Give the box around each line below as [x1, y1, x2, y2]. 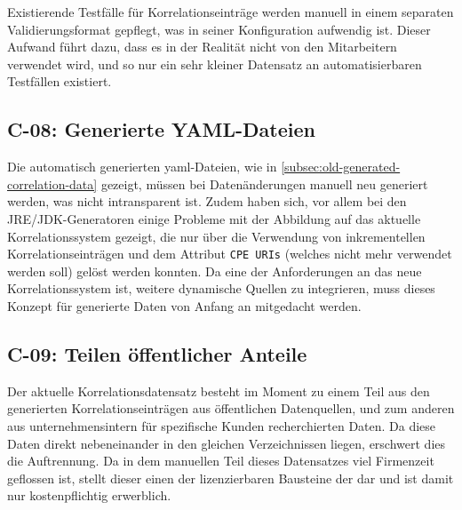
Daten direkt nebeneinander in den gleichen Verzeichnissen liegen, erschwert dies [7, 434, 446, 452]
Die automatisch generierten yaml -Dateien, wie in [7, 157, 277, 176]
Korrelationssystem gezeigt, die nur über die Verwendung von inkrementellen [7, 227, 426, 245]
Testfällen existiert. [7, 72, 112, 91]
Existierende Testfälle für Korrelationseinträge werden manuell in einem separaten [7, 3, 454, 20]
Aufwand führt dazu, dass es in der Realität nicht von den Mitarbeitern [7, 37, 397, 56]
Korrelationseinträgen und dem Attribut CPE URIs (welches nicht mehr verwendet [7, 244, 452, 263]
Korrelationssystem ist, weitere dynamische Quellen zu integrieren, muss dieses [7, 279, 435, 298]
